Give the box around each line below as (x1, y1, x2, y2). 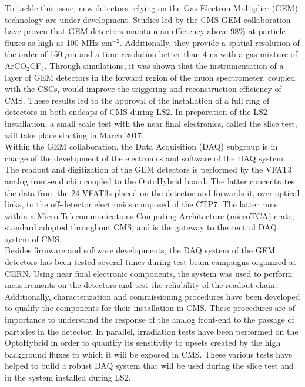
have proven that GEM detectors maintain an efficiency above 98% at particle (5, 25, 286, 37)
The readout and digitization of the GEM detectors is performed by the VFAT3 (5, 163, 292, 176)
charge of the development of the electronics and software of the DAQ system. (5, 151, 286, 164)
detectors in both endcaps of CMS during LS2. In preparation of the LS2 (5, 105, 267, 118)
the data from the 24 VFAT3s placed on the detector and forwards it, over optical (5, 186, 300, 199)
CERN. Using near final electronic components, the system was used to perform (5, 267, 293, 279)
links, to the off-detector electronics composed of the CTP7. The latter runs (5, 198, 278, 210)
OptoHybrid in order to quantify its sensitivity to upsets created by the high (5, 336, 281, 349)
